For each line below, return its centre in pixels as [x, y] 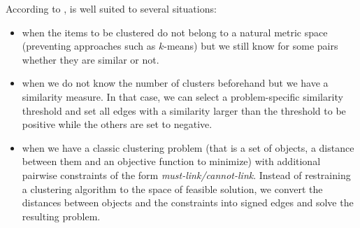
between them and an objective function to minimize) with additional [171, 161]
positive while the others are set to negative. [117, 124]
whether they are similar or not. [91, 59]
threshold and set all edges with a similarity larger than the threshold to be [184, 110]
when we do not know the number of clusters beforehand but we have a [175, 83]
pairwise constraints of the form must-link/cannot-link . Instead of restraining [186, 174]
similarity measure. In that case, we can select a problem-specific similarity [182, 96]
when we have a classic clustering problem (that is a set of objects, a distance [188, 147]
